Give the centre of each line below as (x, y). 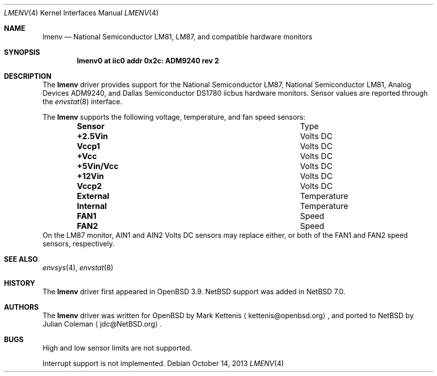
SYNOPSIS (22, 52)
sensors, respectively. (79, 244)
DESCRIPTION (28, 76)
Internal (92, 206)
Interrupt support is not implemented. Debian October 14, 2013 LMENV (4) (163, 363)
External (93, 196)
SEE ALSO (21, 259)
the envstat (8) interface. (82, 101)
